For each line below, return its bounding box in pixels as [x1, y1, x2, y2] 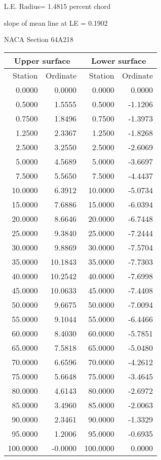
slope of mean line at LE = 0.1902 [4, 17, 108, 28]
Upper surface [14, 54, 71, 66]
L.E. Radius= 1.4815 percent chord [4, 1, 111, 11]
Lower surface [91, 54, 146, 66]
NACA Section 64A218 [4, 34, 74, 44]
